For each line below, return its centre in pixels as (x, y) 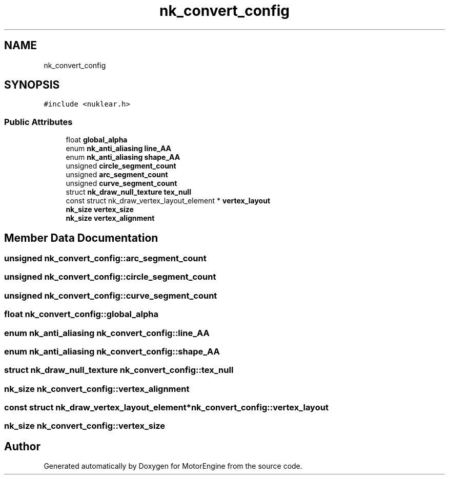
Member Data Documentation (81, 238)
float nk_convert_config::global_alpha (81, 314)
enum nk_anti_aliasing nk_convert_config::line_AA (107, 333)
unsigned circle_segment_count (121, 166)
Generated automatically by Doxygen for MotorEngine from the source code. (173, 466)
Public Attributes (38, 122)
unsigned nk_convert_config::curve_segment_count (111, 295)
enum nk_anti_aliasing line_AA (119, 149)
